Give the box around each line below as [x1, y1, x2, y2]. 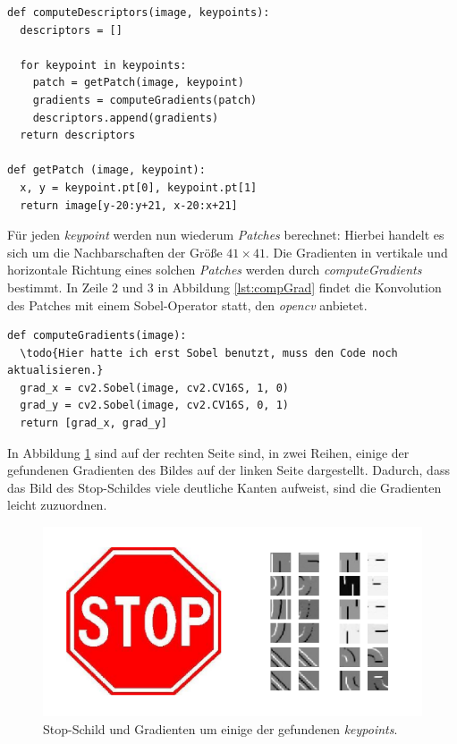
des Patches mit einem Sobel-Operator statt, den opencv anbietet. [7, 295, 368, 314]
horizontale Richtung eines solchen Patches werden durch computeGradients [7, 260, 422, 279]
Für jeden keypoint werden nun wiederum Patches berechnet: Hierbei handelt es [7, 225, 444, 244]
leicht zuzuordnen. [7, 495, 107, 514]
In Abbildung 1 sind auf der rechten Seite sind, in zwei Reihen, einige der [7, 443, 410, 461]
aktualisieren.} [7, 364, 104, 377]
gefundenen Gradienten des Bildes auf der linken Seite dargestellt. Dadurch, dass [7, 461, 450, 479]
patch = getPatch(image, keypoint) [32, 76, 244, 89]
